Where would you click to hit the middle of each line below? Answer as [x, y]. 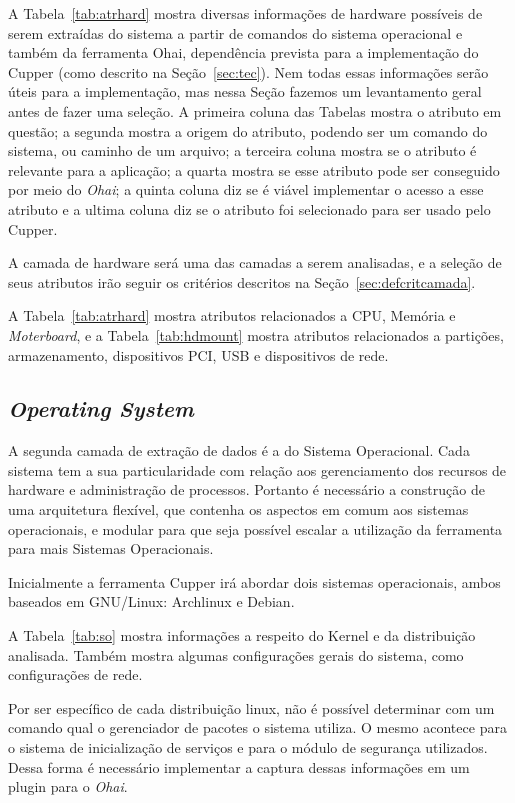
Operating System [101, 408]
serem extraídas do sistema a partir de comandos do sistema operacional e [235, 32]
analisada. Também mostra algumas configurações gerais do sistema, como [236, 654]
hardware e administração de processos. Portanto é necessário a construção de [246, 489]
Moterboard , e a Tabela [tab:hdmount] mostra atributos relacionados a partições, [256, 334]
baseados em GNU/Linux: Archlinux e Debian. [151, 601]
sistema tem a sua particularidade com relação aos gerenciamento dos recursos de [257, 469]
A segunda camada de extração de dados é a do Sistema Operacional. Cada [239, 450]
